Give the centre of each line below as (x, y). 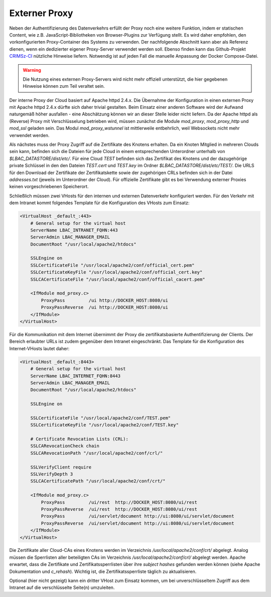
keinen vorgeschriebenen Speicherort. (49, 187)
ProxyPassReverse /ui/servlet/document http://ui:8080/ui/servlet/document (138, 523)
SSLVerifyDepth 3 (52, 474)
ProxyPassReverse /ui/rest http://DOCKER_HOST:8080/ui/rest (119, 509)
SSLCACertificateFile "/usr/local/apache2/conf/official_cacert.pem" (118, 279)
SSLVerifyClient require (61, 467)
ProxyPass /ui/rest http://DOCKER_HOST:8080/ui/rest (119, 502)
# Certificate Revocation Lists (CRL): (80, 439)
